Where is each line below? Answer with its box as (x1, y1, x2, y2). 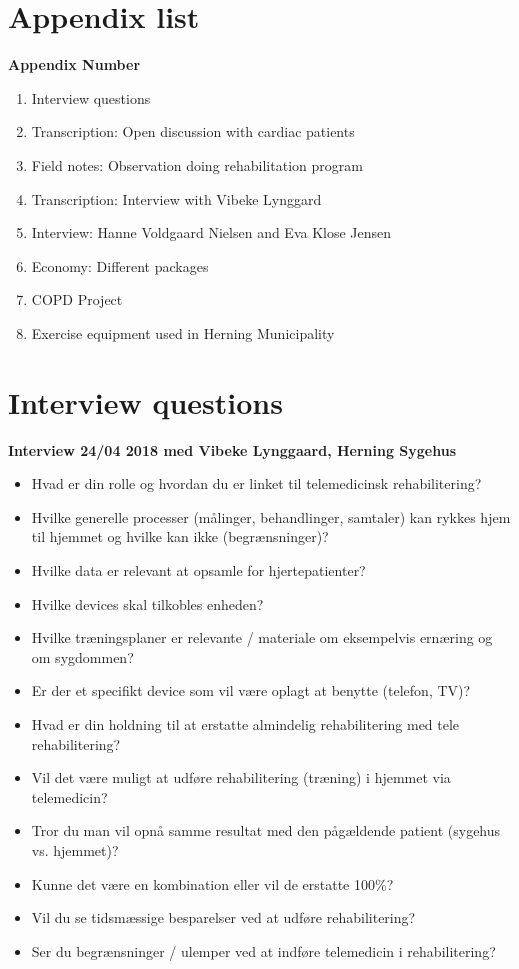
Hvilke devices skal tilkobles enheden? (31, 593, 264, 614)
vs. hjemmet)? (31, 839, 119, 860)
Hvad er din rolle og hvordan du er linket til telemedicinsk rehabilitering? (31, 473, 482, 494)
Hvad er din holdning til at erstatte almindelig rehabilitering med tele (31, 713, 460, 734)
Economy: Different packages (31, 255, 209, 276)
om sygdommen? (31, 646, 134, 667)
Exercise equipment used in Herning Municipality (31, 322, 335, 343)
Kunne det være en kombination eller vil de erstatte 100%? (31, 873, 394, 894)
